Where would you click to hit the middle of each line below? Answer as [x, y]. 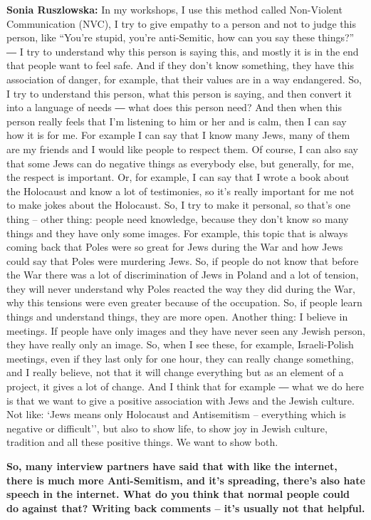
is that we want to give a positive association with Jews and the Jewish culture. [181, 400]
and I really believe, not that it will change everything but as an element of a [175, 372]
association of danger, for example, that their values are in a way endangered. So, [184, 79]
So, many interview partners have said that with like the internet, [172, 466]
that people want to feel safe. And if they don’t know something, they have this [180, 65]
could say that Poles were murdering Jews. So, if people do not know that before [183, 260]
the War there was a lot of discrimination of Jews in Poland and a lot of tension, [183, 275]
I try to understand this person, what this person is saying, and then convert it [179, 93]
